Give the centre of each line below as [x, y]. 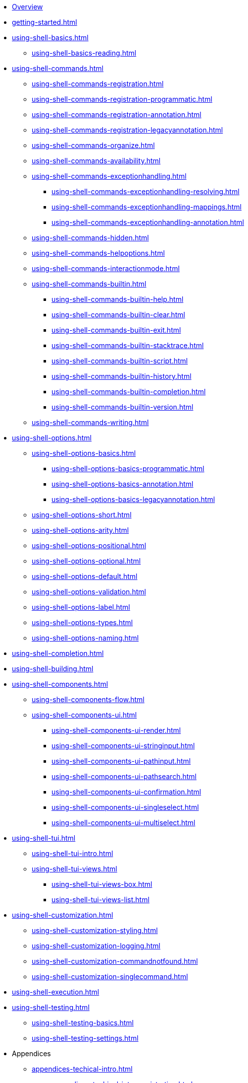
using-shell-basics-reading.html [84, 53]
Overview [27, 7]
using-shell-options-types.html [82, 622]
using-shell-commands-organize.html [93, 145]
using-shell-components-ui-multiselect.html [124, 823]
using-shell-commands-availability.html [96, 161]
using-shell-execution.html [56, 992]
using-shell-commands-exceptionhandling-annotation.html [148, 222]
